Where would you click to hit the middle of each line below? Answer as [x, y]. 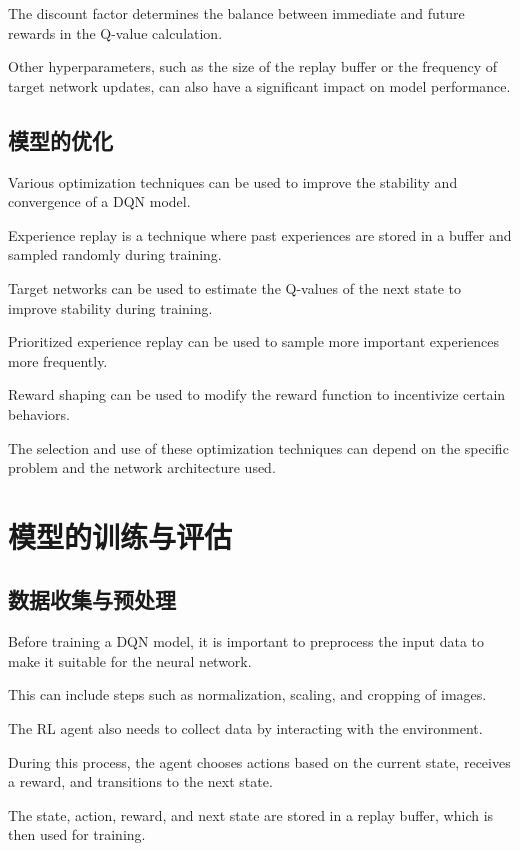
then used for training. [77, 834]
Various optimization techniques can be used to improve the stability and [233, 181]
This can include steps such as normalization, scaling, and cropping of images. [247, 694]
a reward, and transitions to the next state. [140, 781]
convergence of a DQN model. [99, 201]
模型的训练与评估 [120, 535]
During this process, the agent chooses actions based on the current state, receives [259, 761]
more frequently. [58, 360]
